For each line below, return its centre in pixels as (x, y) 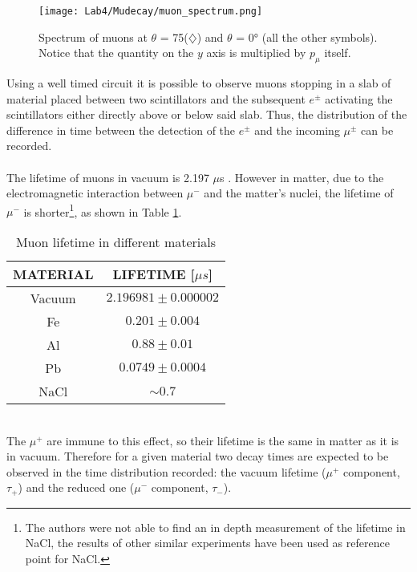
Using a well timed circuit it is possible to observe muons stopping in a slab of (199, 83)
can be (377, 130)
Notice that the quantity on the (116, 53)
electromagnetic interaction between (95, 193)
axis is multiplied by (256, 53)
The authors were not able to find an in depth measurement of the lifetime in (215, 527)
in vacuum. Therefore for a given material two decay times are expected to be (198, 456)
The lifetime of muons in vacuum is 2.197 (108, 177)
